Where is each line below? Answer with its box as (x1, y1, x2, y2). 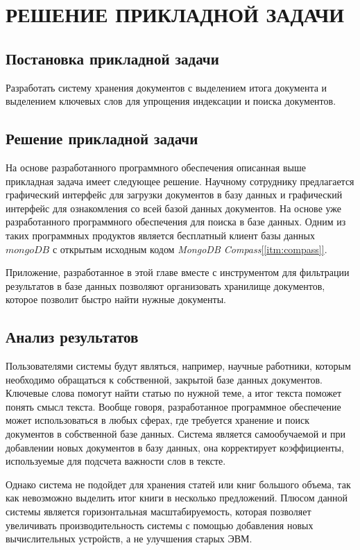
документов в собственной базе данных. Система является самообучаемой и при (6, 427, 345, 441)
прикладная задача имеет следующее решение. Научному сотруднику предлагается (6, 173, 354, 188)
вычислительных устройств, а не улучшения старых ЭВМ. (6, 531, 252, 546)
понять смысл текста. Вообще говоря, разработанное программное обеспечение (6, 399, 341, 413)
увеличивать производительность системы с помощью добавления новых (6, 517, 314, 532)
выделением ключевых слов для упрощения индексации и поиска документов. (6, 94, 336, 108)
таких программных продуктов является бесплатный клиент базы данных (6, 227, 315, 242)
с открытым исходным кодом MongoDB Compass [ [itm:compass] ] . (52, 241, 327, 256)
